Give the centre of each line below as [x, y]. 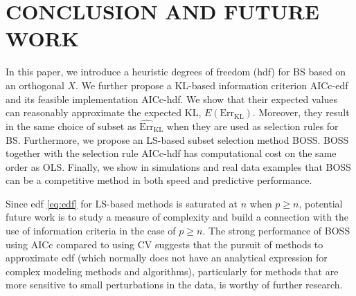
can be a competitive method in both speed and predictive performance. [159, 180]
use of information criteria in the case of [91, 231]
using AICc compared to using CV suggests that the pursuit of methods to [164, 244]
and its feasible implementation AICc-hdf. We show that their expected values [172, 99]
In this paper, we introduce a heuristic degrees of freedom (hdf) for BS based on [176, 72]
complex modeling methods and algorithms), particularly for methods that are [172, 271]
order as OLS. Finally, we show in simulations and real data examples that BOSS [178, 166]
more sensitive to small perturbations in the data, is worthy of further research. [174, 285]
